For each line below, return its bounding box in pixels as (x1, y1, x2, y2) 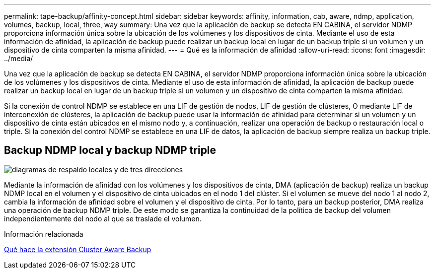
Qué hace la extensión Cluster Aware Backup (4, 245, 151, 254)
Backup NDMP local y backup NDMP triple (4, 144, 217, 157)
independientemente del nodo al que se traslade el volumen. (4, 214, 202, 223)
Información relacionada (4, 229, 83, 238)
